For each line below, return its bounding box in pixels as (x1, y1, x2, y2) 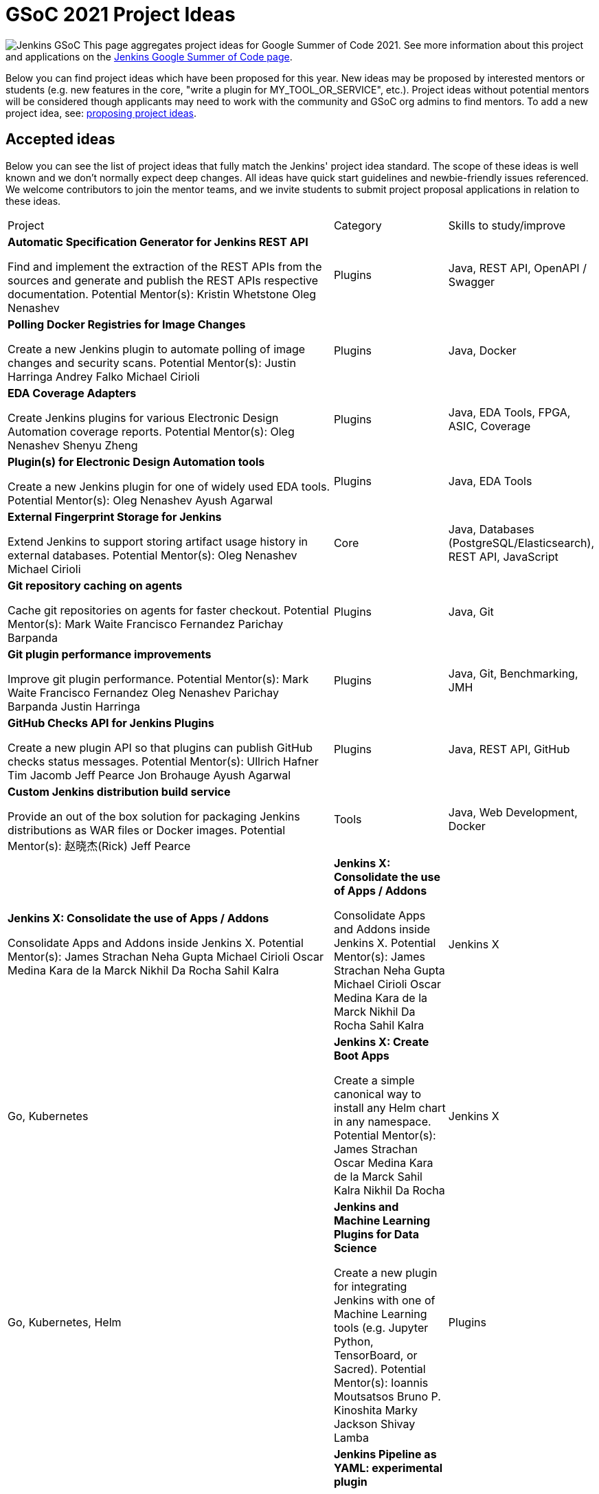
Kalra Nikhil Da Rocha (333, 1183, 445, 1197)
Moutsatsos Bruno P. (333, 1389, 441, 1403)
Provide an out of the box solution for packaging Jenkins (8, 809, 300, 823)
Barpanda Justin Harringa (8, 699, 140, 713)
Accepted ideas (5, 131, 115, 148)
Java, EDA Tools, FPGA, (448, 405, 571, 419)
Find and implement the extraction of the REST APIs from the (8, 259, 322, 274)
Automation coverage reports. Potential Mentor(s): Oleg (8, 424, 295, 438)
